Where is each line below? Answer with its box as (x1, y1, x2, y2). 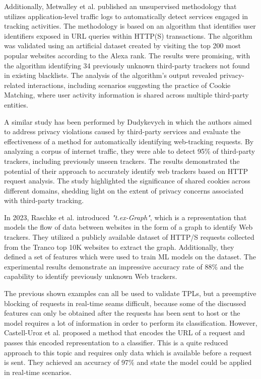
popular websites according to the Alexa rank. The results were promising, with (4, 50, 250, 60)
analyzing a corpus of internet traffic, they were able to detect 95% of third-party (4, 146, 255, 156)
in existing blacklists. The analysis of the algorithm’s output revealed (4, 70, 218, 80)
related (4, 79, 26, 90)
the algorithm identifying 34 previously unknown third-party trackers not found (4, 60, 250, 70)
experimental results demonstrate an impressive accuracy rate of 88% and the (4, 261, 244, 271)
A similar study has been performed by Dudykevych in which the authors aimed (4, 116, 252, 127)
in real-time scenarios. (4, 366, 72, 377)
